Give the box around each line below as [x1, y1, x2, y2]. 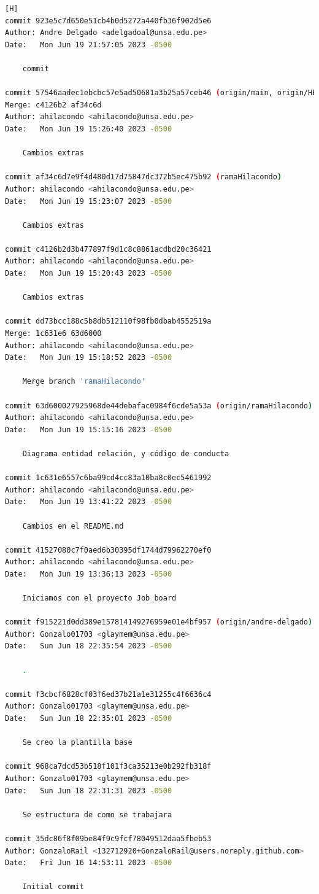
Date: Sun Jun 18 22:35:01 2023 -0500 [5, 714, 172, 723]
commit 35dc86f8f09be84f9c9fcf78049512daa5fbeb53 [5, 834, 212, 843]
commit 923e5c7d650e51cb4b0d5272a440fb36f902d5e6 [5, 16, 212, 25]
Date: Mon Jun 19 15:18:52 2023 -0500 [5, 353, 172, 362]
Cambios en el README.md [22, 521, 124, 531]
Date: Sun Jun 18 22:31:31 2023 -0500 [5, 786, 172, 795]
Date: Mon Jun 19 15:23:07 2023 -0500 [5, 196, 172, 206]
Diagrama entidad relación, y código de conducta [22, 449, 229, 458]
